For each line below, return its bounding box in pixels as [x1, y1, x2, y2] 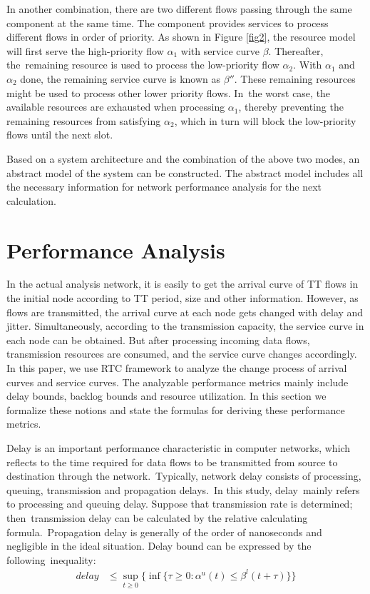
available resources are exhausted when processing [6, 99, 225, 114]
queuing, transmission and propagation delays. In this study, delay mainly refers [6, 482, 360, 497]
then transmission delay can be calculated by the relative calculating [6, 510, 308, 525]
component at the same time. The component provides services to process [6, 15, 329, 30]
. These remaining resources [234, 71, 356, 86]
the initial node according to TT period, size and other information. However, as [6, 291, 359, 306]
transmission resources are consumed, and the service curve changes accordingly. [6, 346, 357, 361]
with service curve [180, 43, 259, 58]
